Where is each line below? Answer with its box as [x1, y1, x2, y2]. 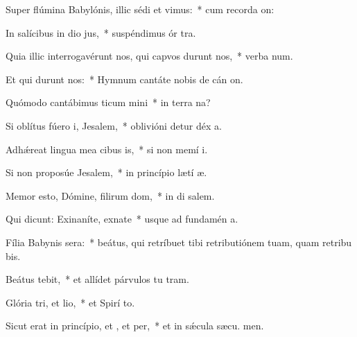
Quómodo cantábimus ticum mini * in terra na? [6, 95, 211, 110]
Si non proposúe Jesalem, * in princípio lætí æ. [6, 165, 207, 180]
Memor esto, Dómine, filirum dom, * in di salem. [6, 188, 215, 202]
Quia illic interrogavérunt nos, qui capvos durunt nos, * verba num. [6, 49, 293, 63]
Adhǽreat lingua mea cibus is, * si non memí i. [6, 141, 208, 156]
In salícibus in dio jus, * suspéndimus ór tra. [6, 25, 196, 40]
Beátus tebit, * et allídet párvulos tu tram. [6, 272, 189, 286]
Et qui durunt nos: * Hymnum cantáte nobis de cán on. [6, 71, 243, 86]
